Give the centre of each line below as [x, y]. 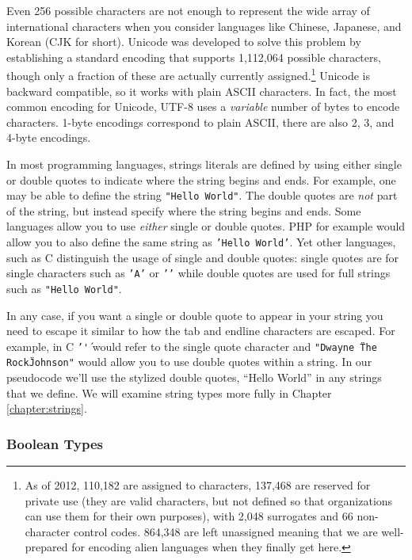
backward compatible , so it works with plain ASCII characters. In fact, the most [202, 91]
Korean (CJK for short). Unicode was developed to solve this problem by [184, 42]
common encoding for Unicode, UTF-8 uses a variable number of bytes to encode [203, 107]
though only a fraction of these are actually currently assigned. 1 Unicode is [189, 74]
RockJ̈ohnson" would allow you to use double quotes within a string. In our [189, 362]
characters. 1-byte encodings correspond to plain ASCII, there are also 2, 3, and [200, 122]
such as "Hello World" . [64, 288]
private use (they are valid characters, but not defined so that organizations [209, 500]
